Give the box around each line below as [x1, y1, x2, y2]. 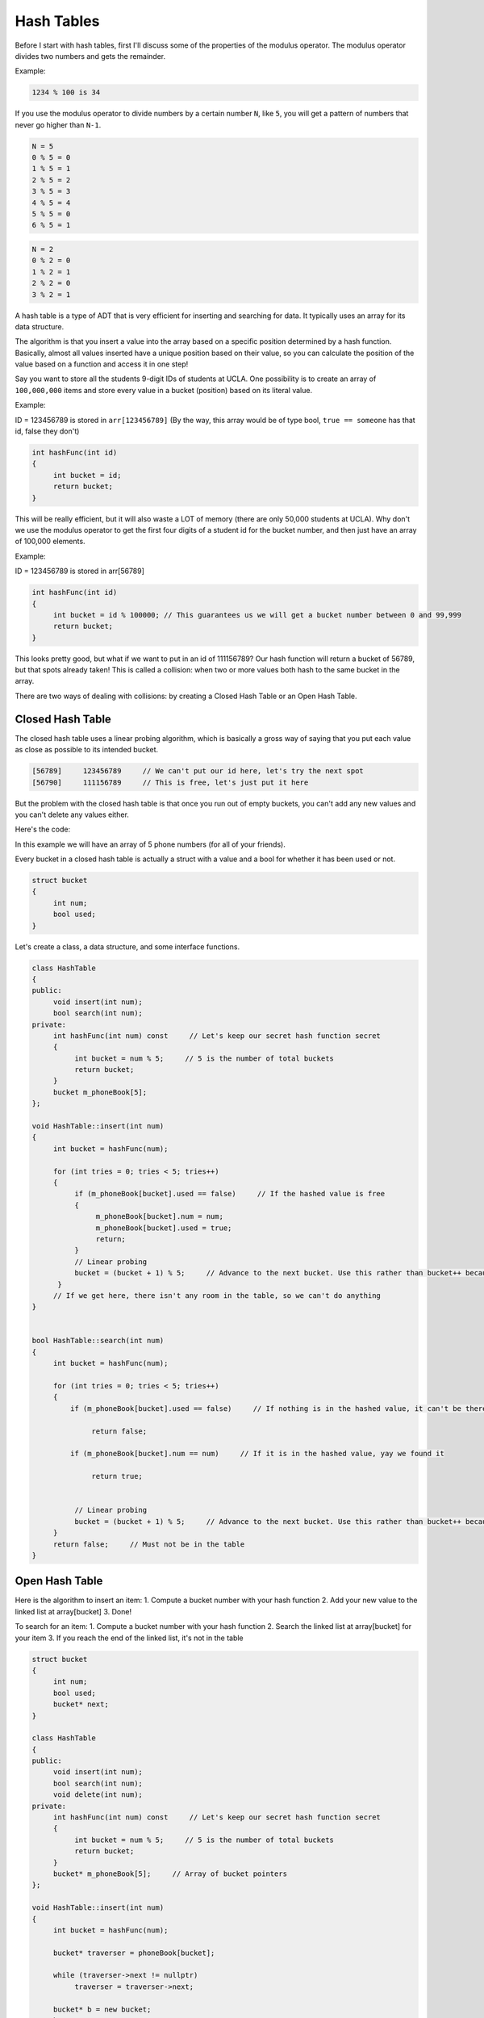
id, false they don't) [15, 426, 80, 436]
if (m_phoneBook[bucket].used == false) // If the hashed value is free [73, 1189, 386, 1199]
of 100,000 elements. [15, 537, 86, 546]
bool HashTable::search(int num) [31, 1336, 165, 1346]
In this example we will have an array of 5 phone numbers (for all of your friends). [15, 839, 286, 849]
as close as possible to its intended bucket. [15, 745, 159, 755]
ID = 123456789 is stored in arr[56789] [15, 566, 145, 576]
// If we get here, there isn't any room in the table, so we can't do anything [52, 1291, 381, 1300]
